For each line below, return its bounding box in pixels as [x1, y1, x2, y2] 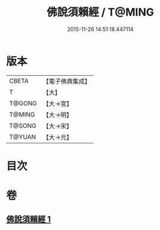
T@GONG [9, 99, 37, 108]
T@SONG [9, 121, 37, 130]
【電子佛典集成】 [42, 77, 91, 85]
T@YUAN [9, 133, 36, 141]
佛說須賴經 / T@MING [47, 5, 154, 19]
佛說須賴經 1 [6, 214, 51, 225]
